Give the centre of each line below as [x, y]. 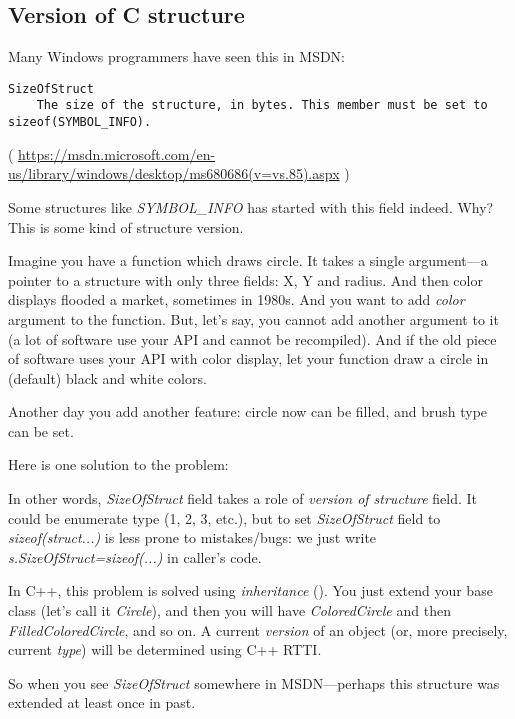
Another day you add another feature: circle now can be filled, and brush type [248, 411]
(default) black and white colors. [107, 377]
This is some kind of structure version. [126, 226]
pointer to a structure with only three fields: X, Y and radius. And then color [245, 279]
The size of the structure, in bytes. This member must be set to [262, 105]
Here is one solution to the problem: [118, 464]
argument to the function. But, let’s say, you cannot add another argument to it [253, 318]
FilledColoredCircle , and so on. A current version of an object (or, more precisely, [258, 629]
